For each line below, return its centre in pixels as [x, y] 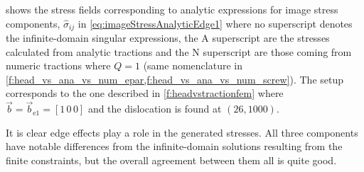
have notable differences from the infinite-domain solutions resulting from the [174, 146]
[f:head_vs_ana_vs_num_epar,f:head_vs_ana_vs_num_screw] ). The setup [175, 79]
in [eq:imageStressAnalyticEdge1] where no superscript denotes [215, 23]
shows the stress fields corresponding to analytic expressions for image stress [172, 9]
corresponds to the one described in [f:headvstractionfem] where [145, 93]
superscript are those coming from [277, 51]
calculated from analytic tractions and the [97, 51]
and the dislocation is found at [155, 109]
